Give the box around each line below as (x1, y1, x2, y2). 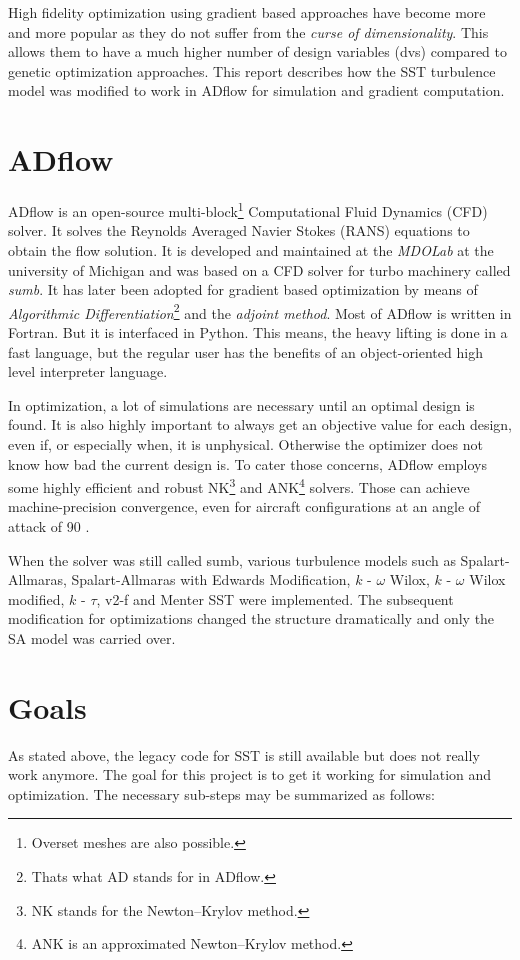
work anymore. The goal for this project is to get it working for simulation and (8, 764, 492, 785)
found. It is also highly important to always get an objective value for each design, (8, 414, 512, 435)
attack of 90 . (8, 515, 90, 536)
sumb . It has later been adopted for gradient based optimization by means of (8, 279, 478, 300)
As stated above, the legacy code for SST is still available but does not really (8, 744, 480, 765)
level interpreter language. (8, 361, 168, 382)
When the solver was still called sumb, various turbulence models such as (8, 549, 456, 570)
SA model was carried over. (8, 627, 176, 648)
